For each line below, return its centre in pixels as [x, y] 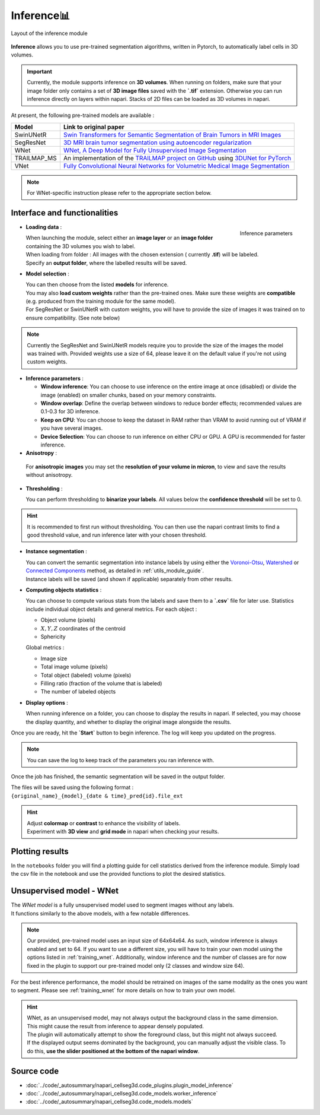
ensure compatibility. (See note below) [73, 318]
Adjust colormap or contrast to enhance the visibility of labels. [104, 823]
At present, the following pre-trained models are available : [83, 115]
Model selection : [47, 274]
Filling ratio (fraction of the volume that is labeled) [101, 683]
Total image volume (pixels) [74, 667]
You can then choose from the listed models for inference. [97, 284]
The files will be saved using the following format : [72, 787]
